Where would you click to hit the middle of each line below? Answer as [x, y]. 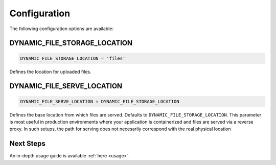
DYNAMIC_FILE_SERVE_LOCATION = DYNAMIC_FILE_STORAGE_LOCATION [100, 101]
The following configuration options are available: [62, 29]
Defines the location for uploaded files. [50, 72]
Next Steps [27, 144]
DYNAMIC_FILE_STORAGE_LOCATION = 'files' [73, 58]
